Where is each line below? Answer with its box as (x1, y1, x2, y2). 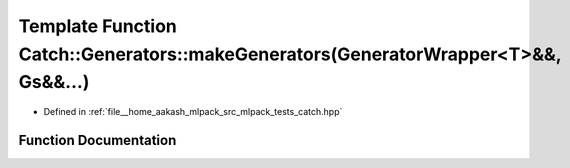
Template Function (18, 15, 177, 37)
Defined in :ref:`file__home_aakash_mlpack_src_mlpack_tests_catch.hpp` (43, 106, 343, 118)
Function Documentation (18, 131, 177, 149)
